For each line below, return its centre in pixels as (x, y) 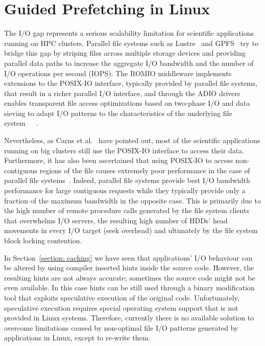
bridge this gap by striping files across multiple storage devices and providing (125, 53)
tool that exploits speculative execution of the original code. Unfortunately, (122, 297)
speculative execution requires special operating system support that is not (121, 307)
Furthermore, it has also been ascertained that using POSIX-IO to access (119, 160)
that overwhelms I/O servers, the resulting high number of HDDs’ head (116, 220)
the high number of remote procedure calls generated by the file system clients (127, 210)
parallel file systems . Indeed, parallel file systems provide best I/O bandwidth (127, 180)
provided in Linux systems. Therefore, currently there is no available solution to (129, 318)
